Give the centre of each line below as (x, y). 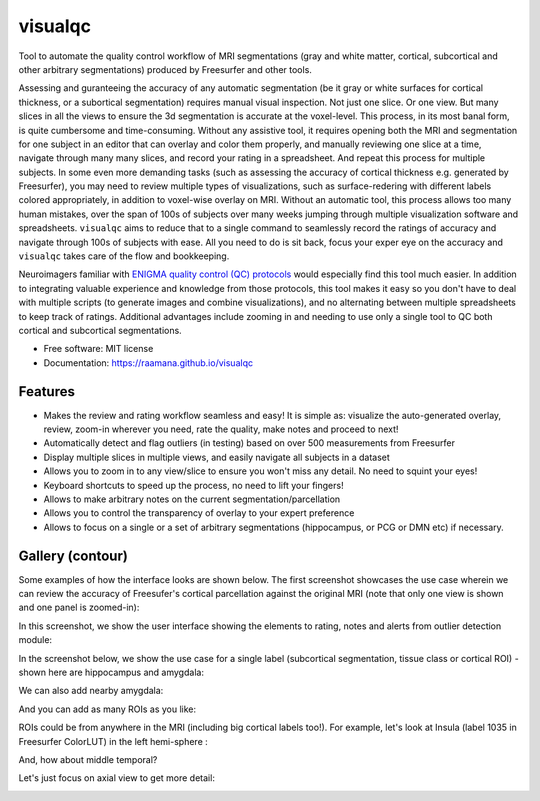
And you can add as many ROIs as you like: (107, 709)
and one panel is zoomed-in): (79, 607)
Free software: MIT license (98, 349)
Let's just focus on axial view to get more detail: (116, 778)
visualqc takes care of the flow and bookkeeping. (124, 256)
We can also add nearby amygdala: (91, 691)
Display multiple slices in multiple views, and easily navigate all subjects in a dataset (216, 457)
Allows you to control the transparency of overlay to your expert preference (199, 513)
